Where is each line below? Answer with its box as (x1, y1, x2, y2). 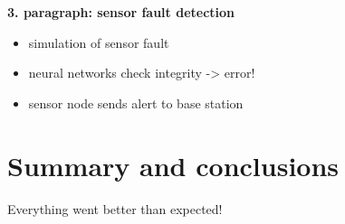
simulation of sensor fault (28, 33, 169, 51)
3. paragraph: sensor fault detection (7, 3, 235, 21)
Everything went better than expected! (7, 199, 223, 218)
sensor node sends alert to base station (28, 93, 244, 112)
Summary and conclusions (7, 146, 340, 183)
